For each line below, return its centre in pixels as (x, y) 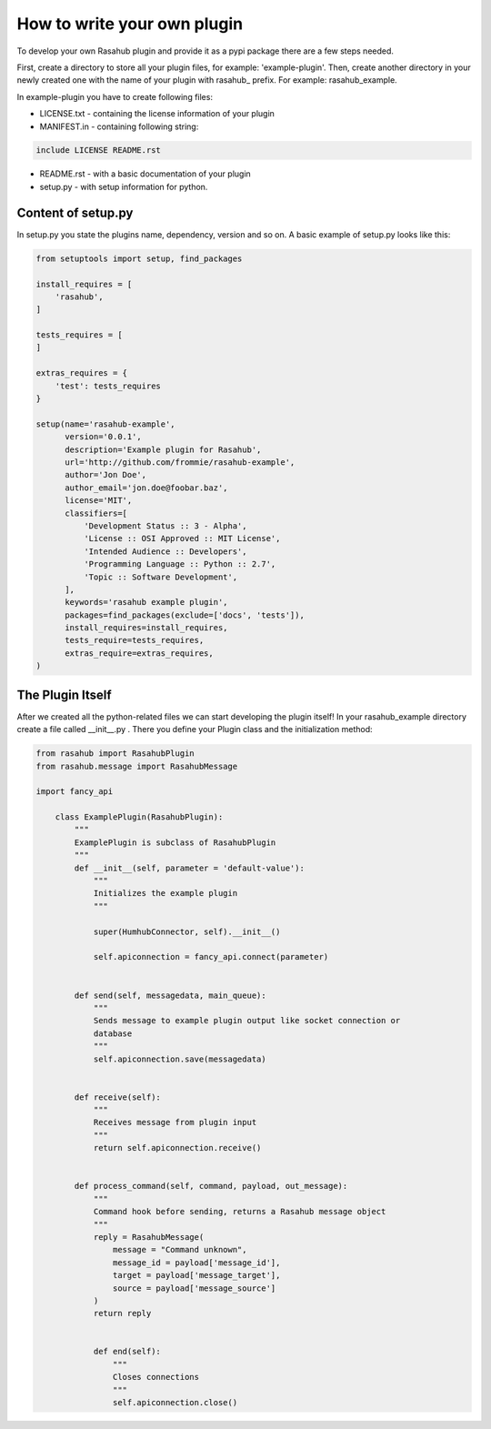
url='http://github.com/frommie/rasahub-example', (180, 463)
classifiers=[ (96, 513)
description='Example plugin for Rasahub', (163, 449)
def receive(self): (117, 1097)
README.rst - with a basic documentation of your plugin (145, 174)
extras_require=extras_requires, (139, 653)
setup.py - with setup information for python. (124, 186)
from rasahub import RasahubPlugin (115, 754)
